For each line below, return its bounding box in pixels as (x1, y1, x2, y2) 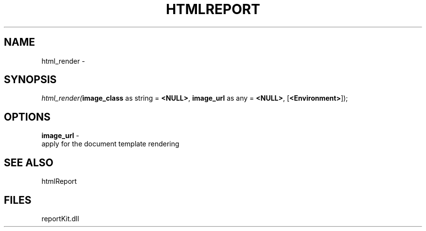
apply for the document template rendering (41, 140, 179, 148)
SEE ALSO (4, 156, 53, 169)
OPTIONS (4, 110, 51, 123)
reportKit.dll (41, 214, 79, 223)
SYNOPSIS (4, 73, 57, 86)
